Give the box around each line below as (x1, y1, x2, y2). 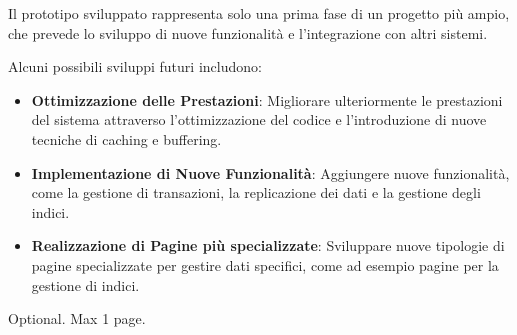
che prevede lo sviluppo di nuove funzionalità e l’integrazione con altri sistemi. (8, 22, 488, 43)
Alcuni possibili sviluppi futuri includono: (8, 56, 262, 77)
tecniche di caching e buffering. (31, 128, 222, 149)
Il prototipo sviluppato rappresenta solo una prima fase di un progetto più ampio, (8, 3, 510, 23)
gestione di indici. (31, 274, 140, 295)
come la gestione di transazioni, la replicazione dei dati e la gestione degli (31, 182, 481, 203)
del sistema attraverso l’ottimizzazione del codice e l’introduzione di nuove (31, 109, 487, 130)
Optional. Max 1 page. (8, 308, 146, 329)
